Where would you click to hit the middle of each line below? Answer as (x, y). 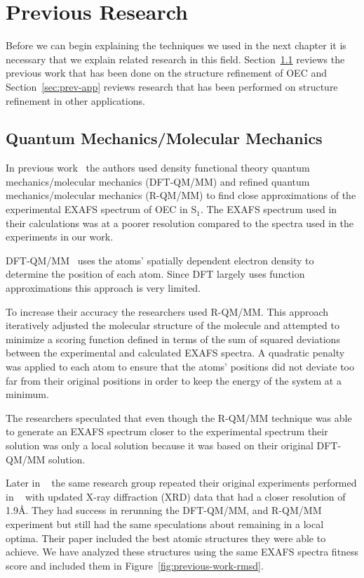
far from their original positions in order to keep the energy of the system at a (174, 380)
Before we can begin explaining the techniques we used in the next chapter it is (176, 45)
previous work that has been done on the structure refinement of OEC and (166, 73)
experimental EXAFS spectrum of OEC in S (101, 209)
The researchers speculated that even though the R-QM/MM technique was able (179, 417)
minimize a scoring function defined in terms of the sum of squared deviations (173, 339)
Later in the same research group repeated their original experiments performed (181, 483)
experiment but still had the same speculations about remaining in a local (165, 524)
